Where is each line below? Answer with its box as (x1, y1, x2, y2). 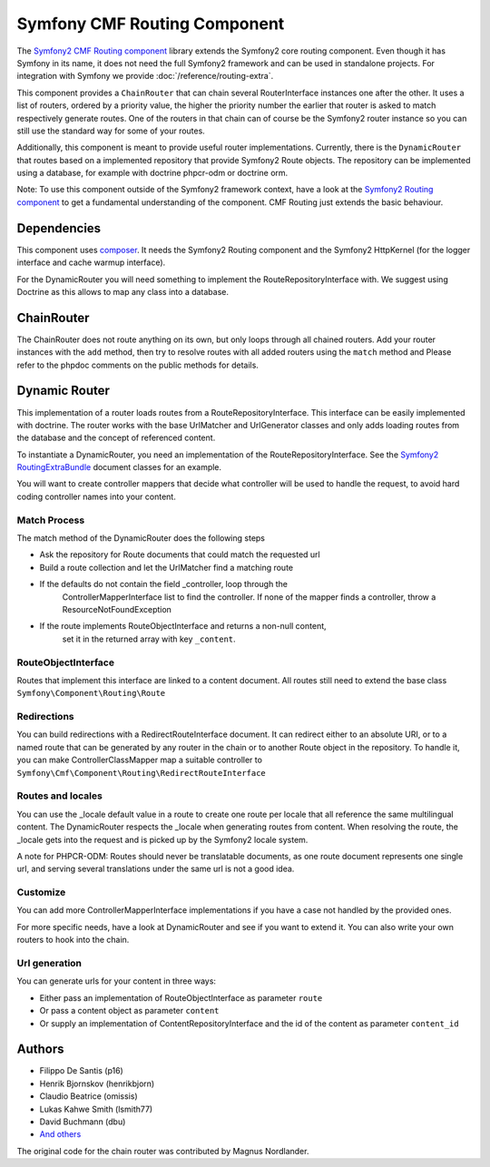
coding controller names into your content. (16, 491, 176, 502)
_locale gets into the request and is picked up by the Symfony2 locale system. (16, 834, 309, 845)
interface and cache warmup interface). (16, 257, 166, 268)
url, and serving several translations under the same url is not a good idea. (16, 863, 295, 875)
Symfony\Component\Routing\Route (16, 688, 166, 699)
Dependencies (16, 221, 102, 236)
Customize (16, 886, 66, 898)
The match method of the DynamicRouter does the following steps (16, 533, 266, 544)
